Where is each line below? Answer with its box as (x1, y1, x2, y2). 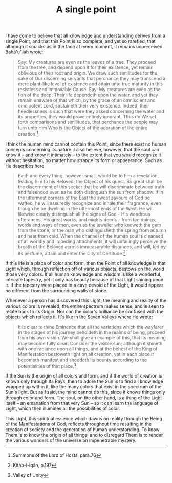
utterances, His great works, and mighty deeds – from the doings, (17, 216, 157, 222)
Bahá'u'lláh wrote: (5, 49, 44, 55)
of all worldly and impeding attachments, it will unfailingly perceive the (17, 238, 166, 244)
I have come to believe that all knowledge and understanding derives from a (5, 32, 165, 39)
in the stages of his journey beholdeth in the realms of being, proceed (17, 329, 165, 335)
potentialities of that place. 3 (17, 362, 77, 369)
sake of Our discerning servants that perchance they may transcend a (17, 76, 166, 82)
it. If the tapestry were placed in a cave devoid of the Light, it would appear (5, 282, 164, 288)
